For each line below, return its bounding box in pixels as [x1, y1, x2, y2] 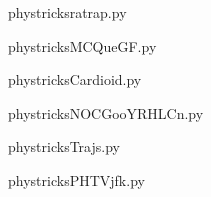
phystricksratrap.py [8, 2, 127, 22]
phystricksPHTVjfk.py [8, 169, 145, 190]
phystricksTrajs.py [8, 136, 120, 157]
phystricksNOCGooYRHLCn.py [8, 102, 204, 123]
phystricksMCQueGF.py [8, 35, 157, 56]
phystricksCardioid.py [8, 69, 142, 90]
